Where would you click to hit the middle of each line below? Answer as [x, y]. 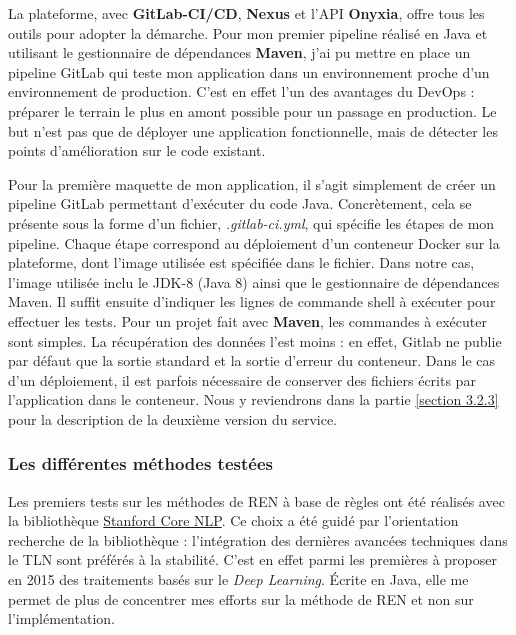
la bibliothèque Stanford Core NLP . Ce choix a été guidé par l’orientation [233, 520]
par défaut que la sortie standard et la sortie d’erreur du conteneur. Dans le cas [252, 360]
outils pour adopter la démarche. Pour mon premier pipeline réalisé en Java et [248, 32]
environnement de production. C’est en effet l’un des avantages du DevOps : [241, 91]
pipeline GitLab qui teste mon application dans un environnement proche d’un [249, 71]
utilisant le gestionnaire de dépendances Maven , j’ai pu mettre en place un [239, 52]
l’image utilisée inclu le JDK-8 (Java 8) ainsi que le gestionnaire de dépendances [254, 281]
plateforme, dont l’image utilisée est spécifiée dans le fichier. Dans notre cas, [241, 262]
